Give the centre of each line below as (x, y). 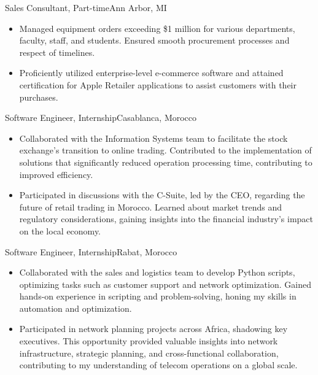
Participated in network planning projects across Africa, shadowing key (153, 329)
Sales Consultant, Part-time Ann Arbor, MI (86, 7)
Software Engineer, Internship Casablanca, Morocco (101, 118)
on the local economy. (60, 230)
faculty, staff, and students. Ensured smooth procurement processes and (154, 40)
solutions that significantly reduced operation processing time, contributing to (166, 162)
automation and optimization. (76, 308)
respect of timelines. (57, 52)
